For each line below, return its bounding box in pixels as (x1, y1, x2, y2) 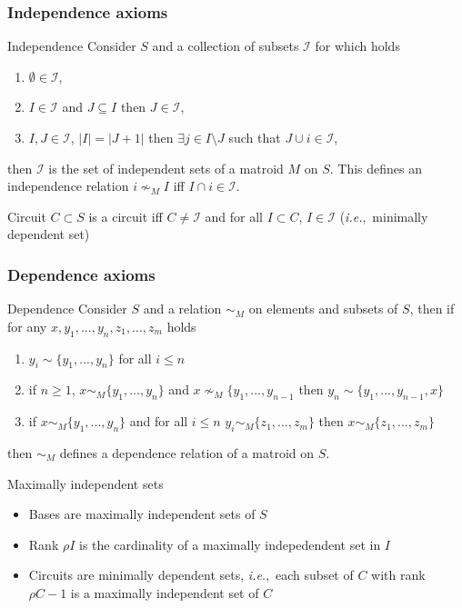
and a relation (143, 299, 222, 318)
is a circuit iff (88, 206, 163, 225)
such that (228, 128, 281, 146)
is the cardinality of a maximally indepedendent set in (79, 534, 381, 553)
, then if (409, 299, 455, 318)
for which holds (315, 36, 400, 55)
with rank (371, 565, 426, 584)
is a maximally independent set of (70, 583, 259, 602)
